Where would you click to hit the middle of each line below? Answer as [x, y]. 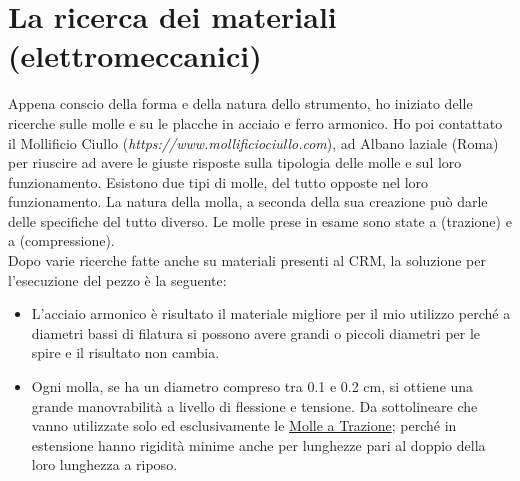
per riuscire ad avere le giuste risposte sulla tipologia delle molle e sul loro [235, 162]
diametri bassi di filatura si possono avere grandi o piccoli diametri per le [256, 332]
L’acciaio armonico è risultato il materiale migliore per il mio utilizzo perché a [271, 313]
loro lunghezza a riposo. [104, 464]
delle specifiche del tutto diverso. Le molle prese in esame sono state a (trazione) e [260, 220]
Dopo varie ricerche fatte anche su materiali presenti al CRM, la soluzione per [247, 260]
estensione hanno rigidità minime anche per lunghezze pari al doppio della [258, 444]
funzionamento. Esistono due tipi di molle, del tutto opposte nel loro [218, 181]
